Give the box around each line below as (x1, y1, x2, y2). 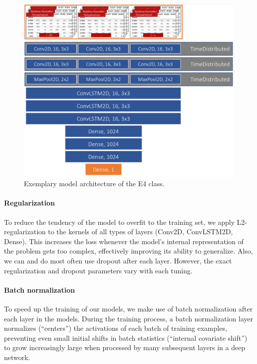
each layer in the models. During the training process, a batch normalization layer (4, 313, 253, 323)
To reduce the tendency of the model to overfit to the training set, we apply (4, 216, 235, 227)
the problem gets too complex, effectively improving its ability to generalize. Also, (4, 246, 253, 256)
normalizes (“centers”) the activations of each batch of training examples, (4, 323, 227, 333)
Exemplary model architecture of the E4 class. (24, 178, 165, 189)
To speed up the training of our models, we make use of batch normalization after (4, 303, 253, 313)
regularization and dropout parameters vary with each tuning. (4, 265, 193, 275)
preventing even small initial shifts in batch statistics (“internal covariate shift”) (4, 332, 248, 343)
